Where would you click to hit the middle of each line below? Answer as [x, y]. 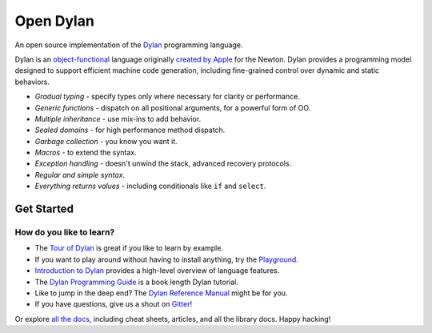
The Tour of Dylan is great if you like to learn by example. [129, 248]
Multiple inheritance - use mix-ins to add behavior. [118, 118]
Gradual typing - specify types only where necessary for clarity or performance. [167, 97]
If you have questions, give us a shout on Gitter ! [113, 304]
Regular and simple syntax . [80, 175]
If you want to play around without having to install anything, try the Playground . [167, 259]
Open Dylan [55, 21]
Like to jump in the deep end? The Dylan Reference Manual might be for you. [161, 293]
